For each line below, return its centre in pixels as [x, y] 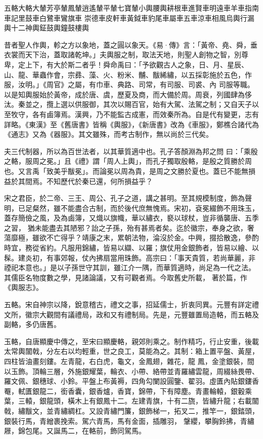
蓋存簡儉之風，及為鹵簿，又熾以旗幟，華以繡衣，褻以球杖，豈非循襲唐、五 [128, 218]
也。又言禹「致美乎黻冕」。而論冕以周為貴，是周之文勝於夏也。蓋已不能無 [126, 171]
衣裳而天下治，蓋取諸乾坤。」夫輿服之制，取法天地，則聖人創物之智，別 [123, 54]
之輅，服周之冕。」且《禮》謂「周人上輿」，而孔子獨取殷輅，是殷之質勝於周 [128, 161]
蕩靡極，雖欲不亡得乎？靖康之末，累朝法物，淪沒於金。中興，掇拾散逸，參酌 [131, 237]
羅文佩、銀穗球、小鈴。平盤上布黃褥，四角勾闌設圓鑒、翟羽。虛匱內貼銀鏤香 [131, 381]
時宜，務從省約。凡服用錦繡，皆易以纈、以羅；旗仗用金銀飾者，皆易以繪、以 [131, 248]
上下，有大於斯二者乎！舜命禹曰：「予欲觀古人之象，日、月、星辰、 [137, 64]
